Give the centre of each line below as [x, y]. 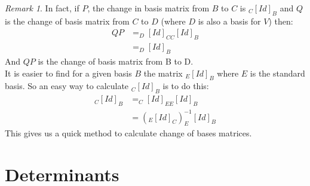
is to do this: [186, 86]
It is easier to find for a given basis [68, 73]
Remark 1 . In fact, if [42, 8]
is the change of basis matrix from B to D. [116, 61]
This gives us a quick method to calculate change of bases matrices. [128, 133]
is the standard [277, 73]
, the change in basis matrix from [148, 8]
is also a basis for [229, 21]
